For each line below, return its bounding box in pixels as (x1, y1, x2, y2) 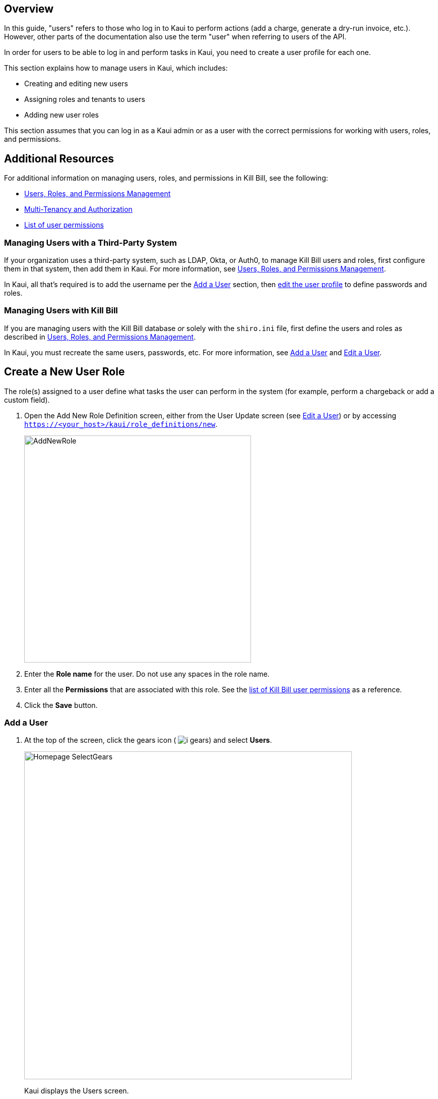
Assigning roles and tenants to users (24, 95, 145, 104)
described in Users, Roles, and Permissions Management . (4, 332, 196, 341)
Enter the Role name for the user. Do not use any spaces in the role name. (24, 669, 270, 678)
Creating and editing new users (24, 79, 128, 88)
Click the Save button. (24, 700, 98, 709)
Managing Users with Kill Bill (4, 305, 118, 316)
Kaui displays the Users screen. (24, 1086, 129, 1095)
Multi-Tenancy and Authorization (24, 205, 133, 214)
